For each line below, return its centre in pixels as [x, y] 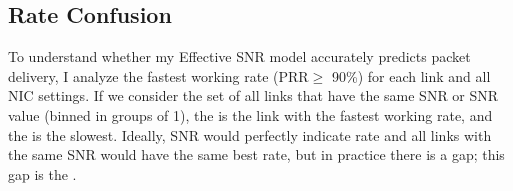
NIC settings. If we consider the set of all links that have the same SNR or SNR [253, 95]
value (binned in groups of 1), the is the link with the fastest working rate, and [250, 114]
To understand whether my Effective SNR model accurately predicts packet [239, 56]
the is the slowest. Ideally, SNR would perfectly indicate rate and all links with [250, 134]
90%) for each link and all [411, 75]
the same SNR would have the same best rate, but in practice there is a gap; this [256, 154]
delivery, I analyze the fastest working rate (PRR [158, 75]
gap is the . [42, 173]
